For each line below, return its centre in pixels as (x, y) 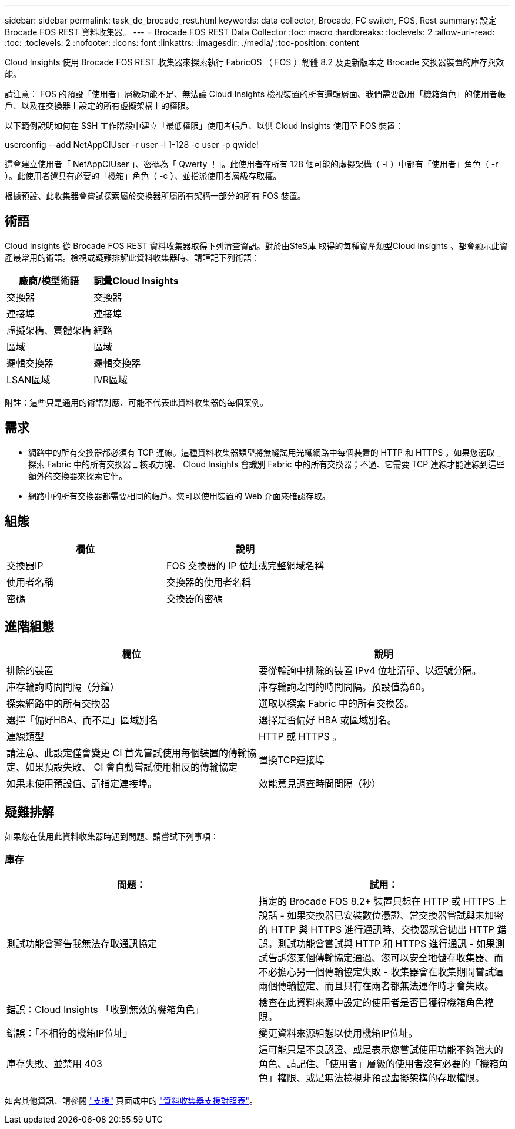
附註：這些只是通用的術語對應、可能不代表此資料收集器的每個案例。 (136, 402)
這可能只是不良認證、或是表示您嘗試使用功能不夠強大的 (381, 1049)
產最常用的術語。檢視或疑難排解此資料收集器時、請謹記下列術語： (132, 257)
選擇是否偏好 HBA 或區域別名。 (328, 720)
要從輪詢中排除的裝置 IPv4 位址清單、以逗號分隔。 (370, 671)
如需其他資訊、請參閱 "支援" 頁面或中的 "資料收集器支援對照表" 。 (131, 1100)
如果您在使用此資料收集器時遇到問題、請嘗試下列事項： (112, 836)
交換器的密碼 (194, 598)
